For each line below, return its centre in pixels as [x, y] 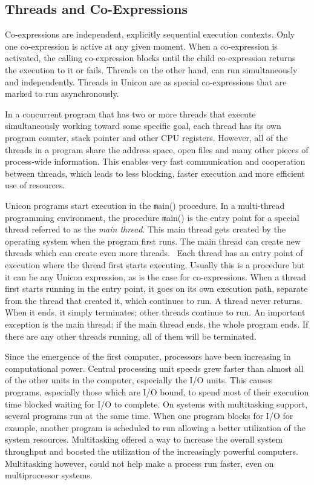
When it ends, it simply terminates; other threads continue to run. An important [155, 312]
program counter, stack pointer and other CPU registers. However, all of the [146, 137]
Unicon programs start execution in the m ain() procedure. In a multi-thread [145, 205]
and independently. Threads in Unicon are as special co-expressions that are [146, 81]
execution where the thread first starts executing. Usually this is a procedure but [155, 265]
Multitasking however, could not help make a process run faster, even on [139, 463]
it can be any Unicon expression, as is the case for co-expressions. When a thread [155, 276]
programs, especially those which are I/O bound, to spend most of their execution [157, 391]
